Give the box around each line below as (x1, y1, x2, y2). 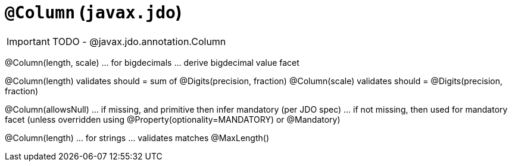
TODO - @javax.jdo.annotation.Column (52, 35, 226, 47)
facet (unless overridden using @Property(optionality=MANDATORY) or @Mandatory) (5, 114, 341, 124)
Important (7, 35, 50, 47)
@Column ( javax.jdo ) (5, 2, 182, 23)
